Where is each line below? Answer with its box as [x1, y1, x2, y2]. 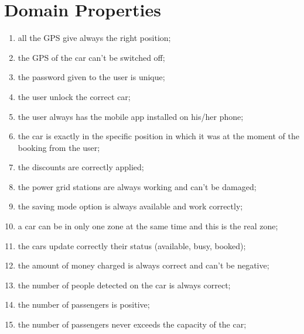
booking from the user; [18, 141, 100, 153]
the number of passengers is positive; [18, 298, 150, 311]
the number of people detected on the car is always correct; [18, 278, 231, 291]
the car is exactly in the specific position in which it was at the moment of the [18, 130, 299, 142]
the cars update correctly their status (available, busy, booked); [18, 239, 246, 252]
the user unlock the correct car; [18, 90, 131, 102]
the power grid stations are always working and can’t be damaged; [18, 180, 257, 192]
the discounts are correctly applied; [18, 161, 144, 173]
